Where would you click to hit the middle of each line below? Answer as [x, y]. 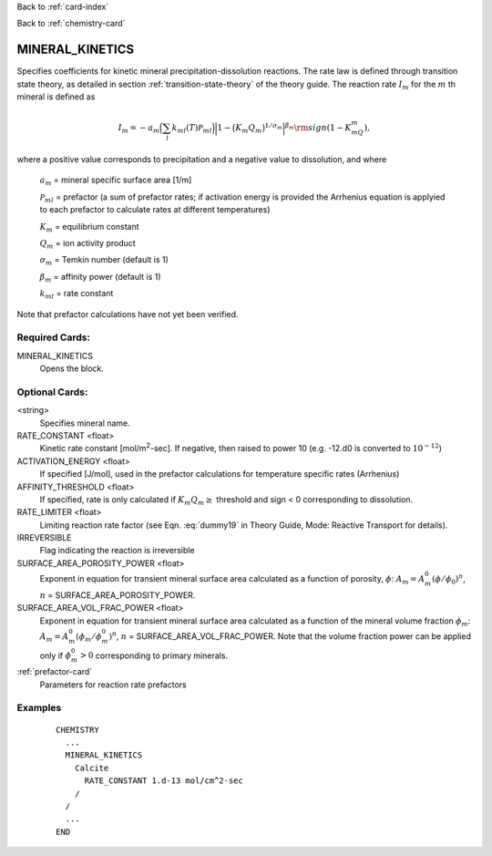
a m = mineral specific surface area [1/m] [116, 181]
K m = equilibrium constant [90, 227]
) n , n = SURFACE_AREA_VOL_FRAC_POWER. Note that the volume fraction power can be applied [290, 636]
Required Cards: [54, 337]
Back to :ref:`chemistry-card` [71, 24]
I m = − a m [139, 129]
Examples [39, 708]
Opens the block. [72, 368]
